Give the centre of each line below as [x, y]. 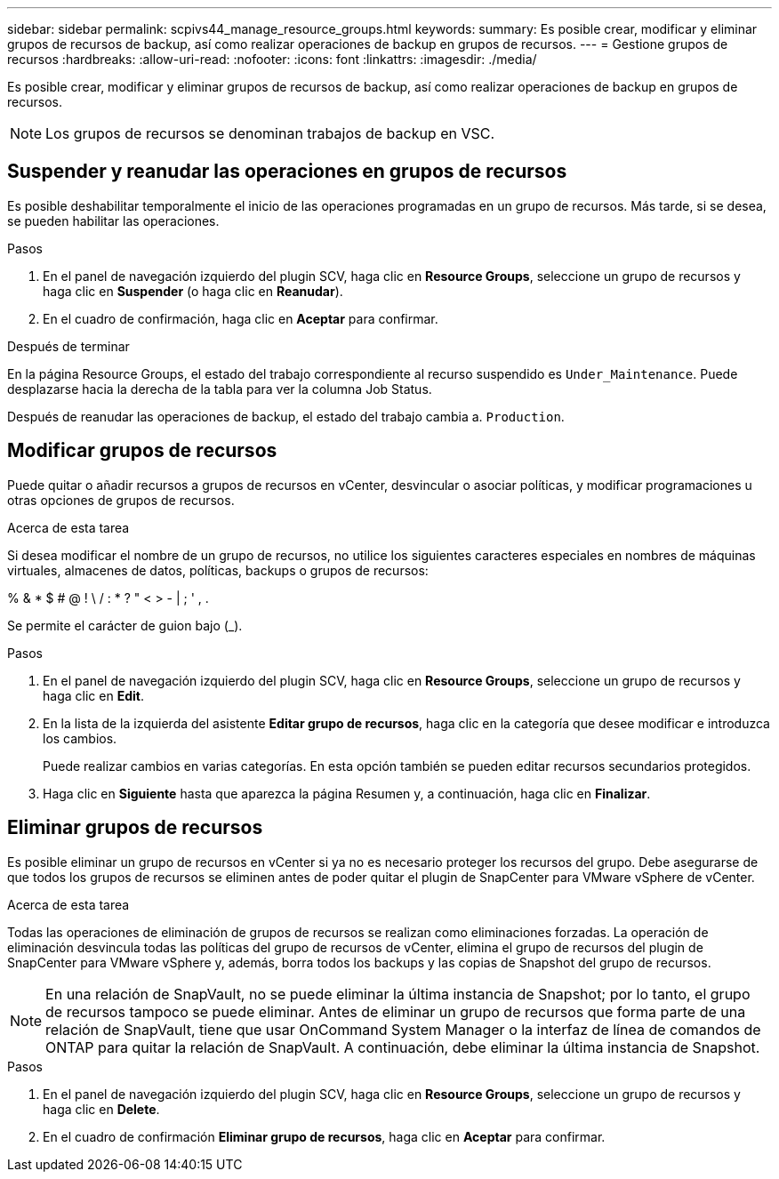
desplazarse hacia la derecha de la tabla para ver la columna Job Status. [220, 389]
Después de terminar [68, 346]
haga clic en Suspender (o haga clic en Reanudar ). [193, 291]
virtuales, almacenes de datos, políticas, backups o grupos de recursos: [218, 570]
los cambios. [80, 738]
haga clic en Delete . [101, 1109]
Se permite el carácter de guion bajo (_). [125, 625]
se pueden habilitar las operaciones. [113, 221]
